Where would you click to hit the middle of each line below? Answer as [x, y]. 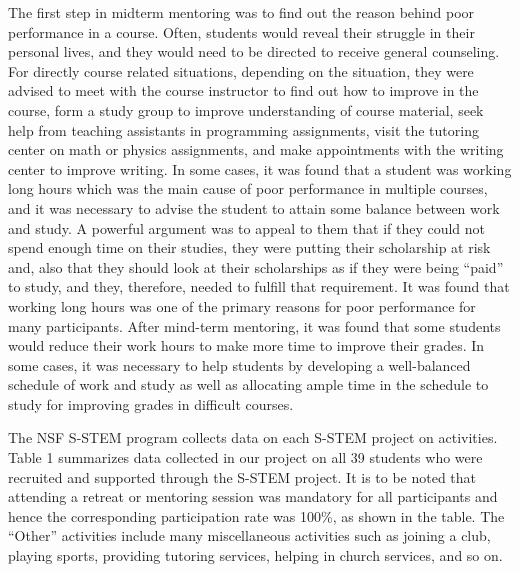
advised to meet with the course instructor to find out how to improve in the [243, 90]
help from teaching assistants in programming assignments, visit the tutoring [243, 129]
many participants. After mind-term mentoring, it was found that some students [254, 325]
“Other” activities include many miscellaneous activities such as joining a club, [249, 535]
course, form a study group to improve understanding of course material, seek [246, 109]
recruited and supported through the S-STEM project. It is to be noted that [242, 476]
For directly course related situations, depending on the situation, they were [241, 70]
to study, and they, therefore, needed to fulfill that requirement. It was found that [259, 286]
